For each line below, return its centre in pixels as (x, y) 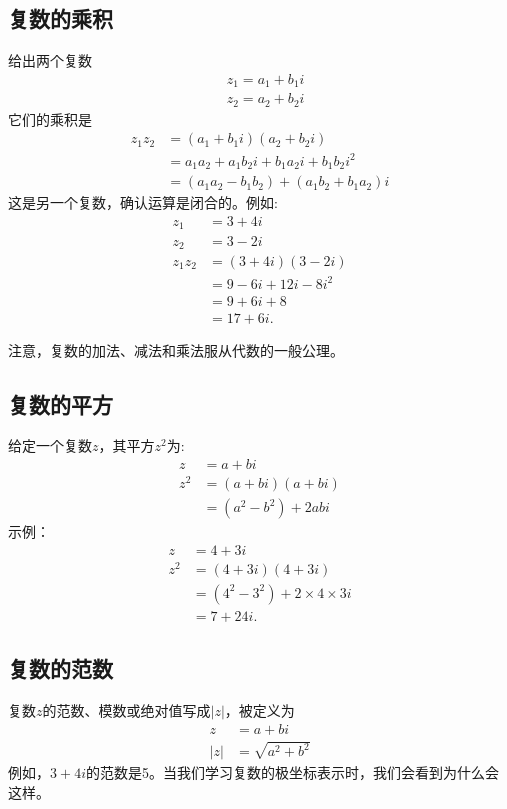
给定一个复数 (50, 445)
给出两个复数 (50, 60)
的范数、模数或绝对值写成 (126, 710)
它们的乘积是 (50, 118)
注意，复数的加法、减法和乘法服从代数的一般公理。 (176, 349)
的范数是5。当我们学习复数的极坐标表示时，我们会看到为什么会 (292, 772)
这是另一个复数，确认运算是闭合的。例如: (143, 202)
